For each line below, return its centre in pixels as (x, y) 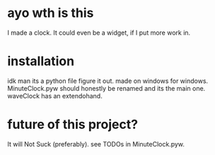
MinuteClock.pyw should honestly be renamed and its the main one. (106, 88)
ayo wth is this (51, 13)
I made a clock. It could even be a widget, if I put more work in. (99, 33)
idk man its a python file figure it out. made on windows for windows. (108, 81)
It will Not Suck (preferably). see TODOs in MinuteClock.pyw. (96, 144)
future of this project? (73, 125)
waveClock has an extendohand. (55, 96)
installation (41, 61)
